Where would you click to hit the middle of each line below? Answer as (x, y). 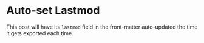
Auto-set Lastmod (53, 10)
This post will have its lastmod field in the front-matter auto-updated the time (102, 27)
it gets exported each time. (40, 33)
